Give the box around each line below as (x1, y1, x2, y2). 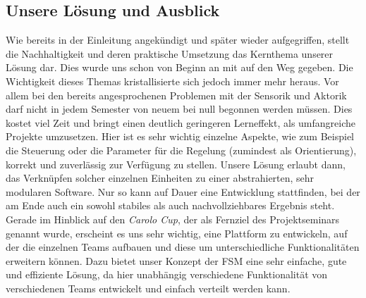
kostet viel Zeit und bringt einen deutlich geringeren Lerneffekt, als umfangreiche (6, 115, 355, 130)
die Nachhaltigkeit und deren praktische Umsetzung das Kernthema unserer (6, 46, 334, 61)
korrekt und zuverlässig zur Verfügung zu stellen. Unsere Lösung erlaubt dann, (6, 156, 346, 171)
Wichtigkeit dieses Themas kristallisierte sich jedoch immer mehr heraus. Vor (6, 73, 339, 88)
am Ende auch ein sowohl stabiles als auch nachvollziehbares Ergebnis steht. (6, 198, 335, 213)
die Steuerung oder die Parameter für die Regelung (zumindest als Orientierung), (6, 142, 357, 157)
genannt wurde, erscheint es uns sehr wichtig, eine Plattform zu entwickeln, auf (6, 225, 348, 240)
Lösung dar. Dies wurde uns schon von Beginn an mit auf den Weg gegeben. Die (6, 60, 353, 75)
